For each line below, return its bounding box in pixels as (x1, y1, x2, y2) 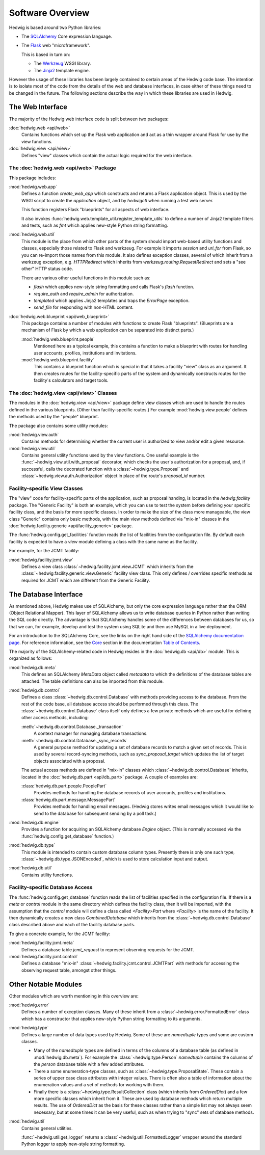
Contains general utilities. (21, 1125, 73, 1131)
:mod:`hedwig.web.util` (9, 231, 56, 238)
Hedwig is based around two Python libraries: (9, 25, 102, 30)
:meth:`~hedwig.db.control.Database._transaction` (21, 724, 123, 729)
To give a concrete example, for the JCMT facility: (9, 931, 110, 937)
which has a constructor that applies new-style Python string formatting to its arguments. (21, 1016, 202, 1021)
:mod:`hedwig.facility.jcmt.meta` (9, 940, 75, 946)
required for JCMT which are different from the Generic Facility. (21, 577, 150, 583)
